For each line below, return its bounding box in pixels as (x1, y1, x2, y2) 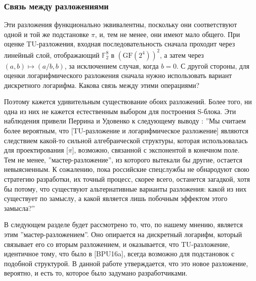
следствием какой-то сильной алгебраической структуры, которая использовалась (4, 135, 248, 145)
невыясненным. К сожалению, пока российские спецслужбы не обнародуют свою (4, 164, 250, 174)
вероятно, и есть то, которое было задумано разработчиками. (4, 268, 188, 278)
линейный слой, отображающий (4, 49, 100, 60)
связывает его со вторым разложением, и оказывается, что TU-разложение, (4, 239, 230, 249)
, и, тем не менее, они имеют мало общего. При (95, 29, 240, 39)
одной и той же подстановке (4, 29, 89, 39)
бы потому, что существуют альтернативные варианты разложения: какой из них (4, 183, 247, 194)
